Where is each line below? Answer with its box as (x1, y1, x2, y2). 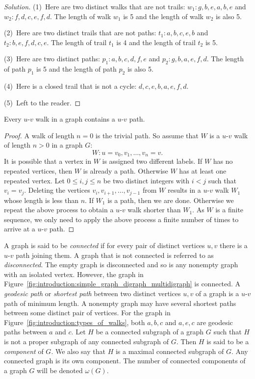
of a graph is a (195, 288, 239, 298)
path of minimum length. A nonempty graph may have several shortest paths (4, 298, 236, 308)
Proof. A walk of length (4, 130, 75, 140)
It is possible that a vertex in (4, 156, 91, 166)
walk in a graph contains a (35, 114, 115, 124)
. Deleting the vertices (24, 185, 90, 195)
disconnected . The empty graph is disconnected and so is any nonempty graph (4, 259, 238, 270)
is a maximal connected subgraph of (115, 346, 224, 356)
